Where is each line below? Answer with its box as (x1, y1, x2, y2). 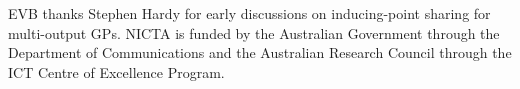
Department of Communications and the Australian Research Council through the (8, 42, 512, 63)
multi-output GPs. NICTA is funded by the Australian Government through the (8, 22, 500, 43)
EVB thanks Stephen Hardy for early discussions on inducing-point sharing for (8, 3, 491, 23)
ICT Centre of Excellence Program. (8, 61, 225, 82)
